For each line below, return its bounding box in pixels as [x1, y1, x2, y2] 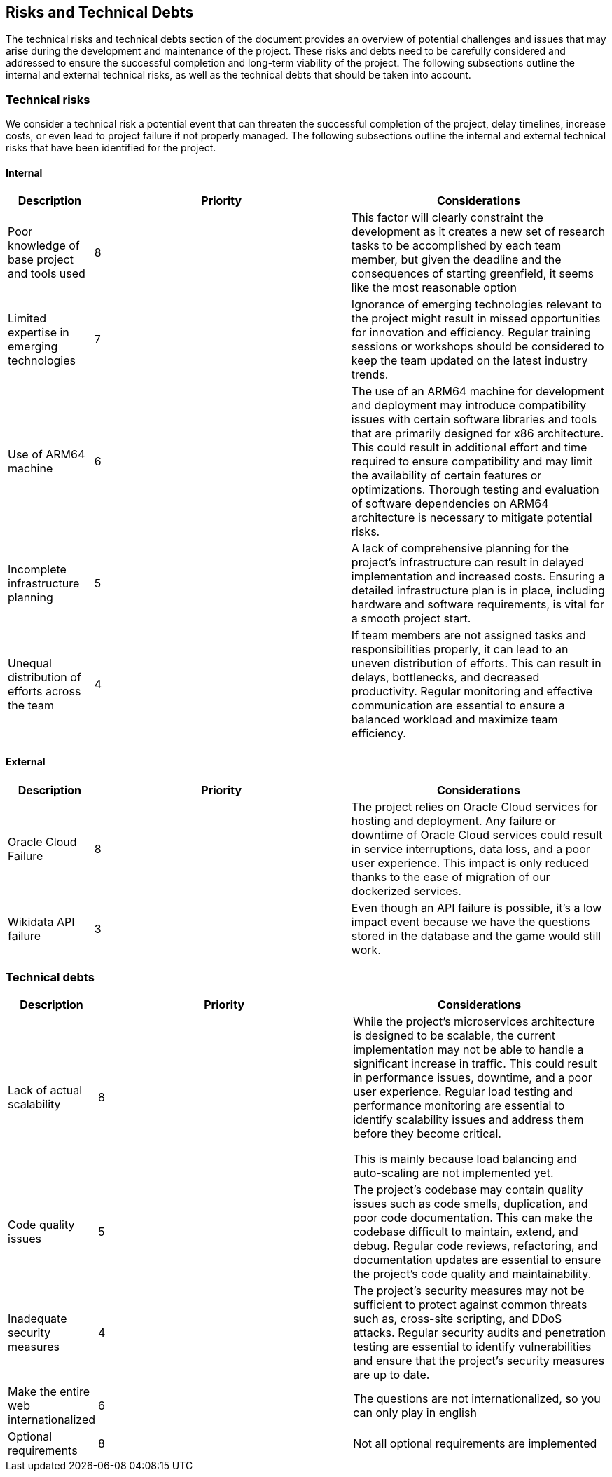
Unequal [8, 656, 52, 671]
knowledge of [8, 238, 80, 253]
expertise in [8, 325, 69, 340]
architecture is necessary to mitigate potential [351, 510, 592, 525]
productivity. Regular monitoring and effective [351, 684, 593, 699]
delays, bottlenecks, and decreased [351, 670, 540, 685]
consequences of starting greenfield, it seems [351, 266, 594, 281]
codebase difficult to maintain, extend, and [353, 1225, 578, 1239]
